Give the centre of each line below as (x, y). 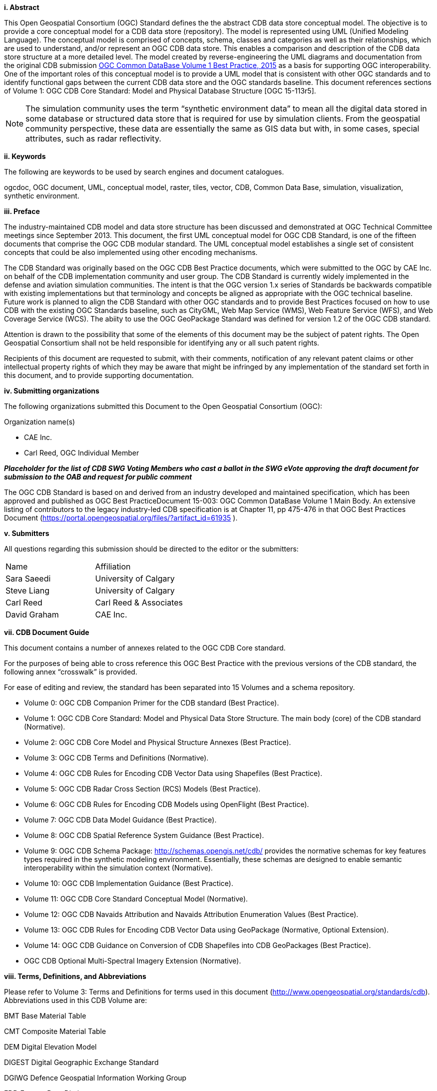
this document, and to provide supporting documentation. (99, 375)
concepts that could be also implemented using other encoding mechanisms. (131, 252)
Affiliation (113, 566)
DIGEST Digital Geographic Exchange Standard (81, 1062)
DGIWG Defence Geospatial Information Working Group (95, 1078)
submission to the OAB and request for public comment (98, 477)
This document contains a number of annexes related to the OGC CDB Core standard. (145, 648)
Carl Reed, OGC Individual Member (82, 453)
